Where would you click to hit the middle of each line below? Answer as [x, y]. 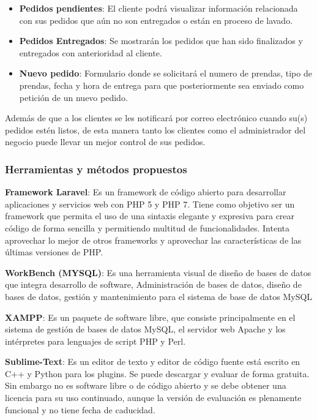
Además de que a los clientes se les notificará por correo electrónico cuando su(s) [156, 118]
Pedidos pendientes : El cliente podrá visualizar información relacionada [158, 8]
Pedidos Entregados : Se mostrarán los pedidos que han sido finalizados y [161, 41]
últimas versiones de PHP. [54, 252]
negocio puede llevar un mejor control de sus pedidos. [105, 142]
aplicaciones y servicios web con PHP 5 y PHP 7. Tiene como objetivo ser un [150, 204]
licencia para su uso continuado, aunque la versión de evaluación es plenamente [153, 398]
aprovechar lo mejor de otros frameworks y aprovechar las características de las [153, 240]
